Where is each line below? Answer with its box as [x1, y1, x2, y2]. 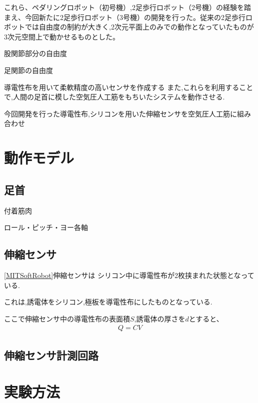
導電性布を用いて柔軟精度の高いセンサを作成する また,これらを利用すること [4, 81, 253, 92]
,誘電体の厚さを [134, 313, 185, 323]
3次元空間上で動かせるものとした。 [4, 31, 119, 41]
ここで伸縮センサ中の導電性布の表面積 [4, 313, 130, 323]
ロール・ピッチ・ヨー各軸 [4, 222, 88, 232]
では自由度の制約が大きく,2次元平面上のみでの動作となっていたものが [24, 21, 254, 32]
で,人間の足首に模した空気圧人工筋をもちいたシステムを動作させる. [4, 91, 225, 102]
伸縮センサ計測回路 [4, 347, 98, 362]
